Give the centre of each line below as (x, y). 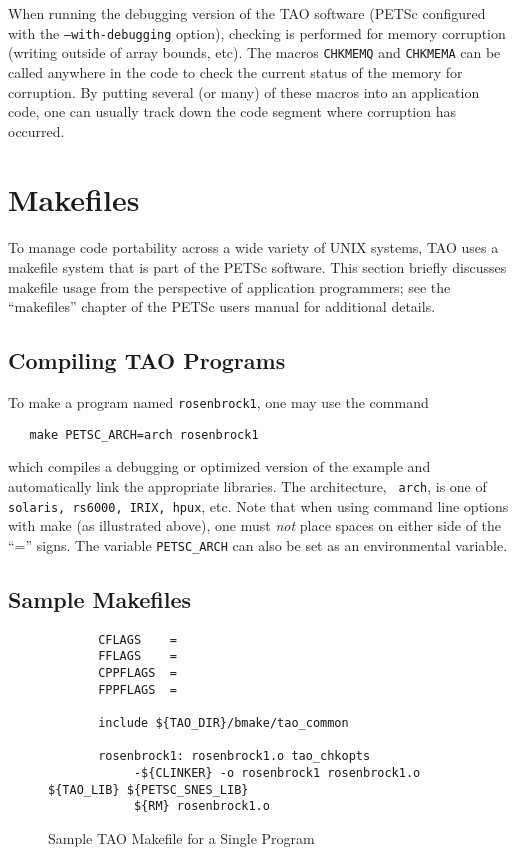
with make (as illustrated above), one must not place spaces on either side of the (255, 525)
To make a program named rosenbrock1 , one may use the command (218, 401)
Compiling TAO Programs (147, 360)
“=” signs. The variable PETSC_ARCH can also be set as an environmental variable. (258, 544)
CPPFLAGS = (137, 672)
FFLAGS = (137, 656)
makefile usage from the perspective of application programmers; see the (229, 286)
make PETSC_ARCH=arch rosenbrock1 (144, 434)
